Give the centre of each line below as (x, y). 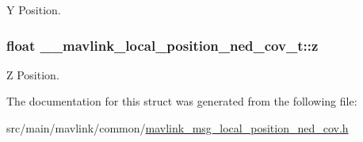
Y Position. (34, 10)
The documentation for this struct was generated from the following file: (182, 101)
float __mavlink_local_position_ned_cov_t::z (162, 45)
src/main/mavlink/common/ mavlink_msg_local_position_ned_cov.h (178, 128)
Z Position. (33, 74)
